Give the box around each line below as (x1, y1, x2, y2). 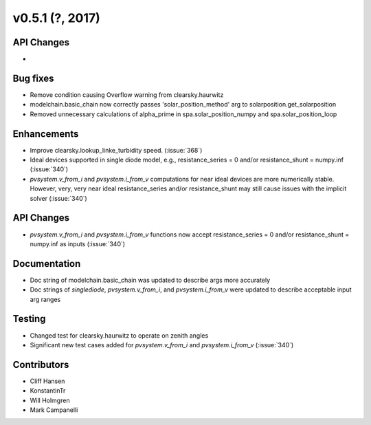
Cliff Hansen (30, 377, 65, 385)
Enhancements (12, 128, 79, 140)
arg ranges (30, 295, 61, 303)
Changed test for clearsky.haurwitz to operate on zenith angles (30, 331, 209, 340)
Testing (12, 313, 46, 325)
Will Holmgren (30, 396, 70, 404)
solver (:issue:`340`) (30, 194, 87, 202)
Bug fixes (12, 72, 54, 84)
